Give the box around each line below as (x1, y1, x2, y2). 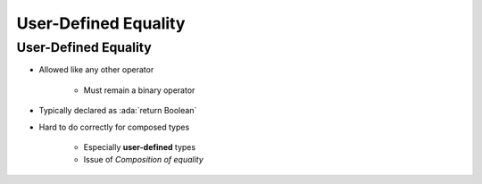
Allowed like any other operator (38, 64, 154, 75)
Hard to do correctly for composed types (38, 121, 190, 132)
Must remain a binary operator (83, 85, 195, 96)
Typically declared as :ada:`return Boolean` (38, 105, 197, 116)
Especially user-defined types (83, 141, 196, 152)
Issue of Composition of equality (83, 155, 204, 165)
